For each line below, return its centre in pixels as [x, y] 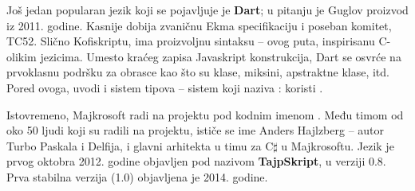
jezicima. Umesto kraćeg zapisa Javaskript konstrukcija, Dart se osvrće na [221, 56]
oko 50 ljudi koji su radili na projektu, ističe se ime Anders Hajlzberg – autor [196, 130]
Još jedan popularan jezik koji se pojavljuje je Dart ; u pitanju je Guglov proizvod [207, 10]
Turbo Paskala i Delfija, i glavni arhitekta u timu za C [140, 145]
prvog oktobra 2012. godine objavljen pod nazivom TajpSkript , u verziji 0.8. [196, 161]
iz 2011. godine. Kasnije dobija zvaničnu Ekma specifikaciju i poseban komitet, [199, 25]
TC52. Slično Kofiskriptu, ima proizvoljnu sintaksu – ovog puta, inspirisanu [191, 41]
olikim [22, 56]
